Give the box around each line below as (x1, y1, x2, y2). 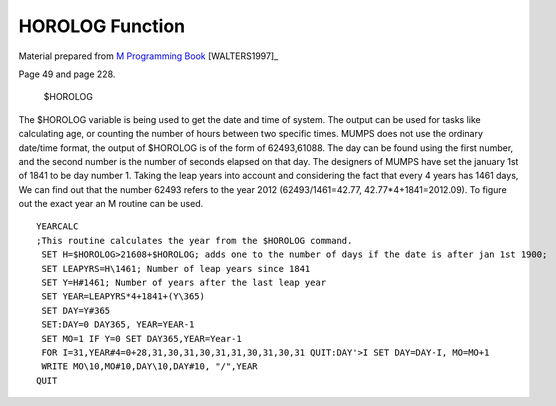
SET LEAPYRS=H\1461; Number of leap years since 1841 (41, 263, 311, 274)
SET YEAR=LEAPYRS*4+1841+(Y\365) (41, 291, 205, 302)
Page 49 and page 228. (18, 68, 116, 80)
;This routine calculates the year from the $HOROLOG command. (36, 235, 353, 246)
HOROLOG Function (18, 15, 185, 37)
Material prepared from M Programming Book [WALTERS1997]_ (18, 50, 279, 62)
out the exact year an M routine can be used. (18, 198, 204, 210)
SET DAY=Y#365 (41, 305, 111, 316)
